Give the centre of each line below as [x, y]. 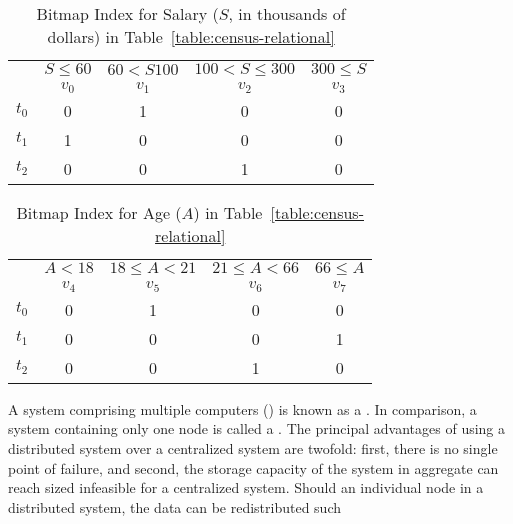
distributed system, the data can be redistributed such [175, 506]
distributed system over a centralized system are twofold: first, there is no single [253, 448]
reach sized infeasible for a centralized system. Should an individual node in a [246, 487]
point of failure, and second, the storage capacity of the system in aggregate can [253, 467]
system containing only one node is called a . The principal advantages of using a [257, 428]
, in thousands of [287, 13]
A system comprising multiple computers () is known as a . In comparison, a [242, 408]
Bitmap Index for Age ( [99, 212]
